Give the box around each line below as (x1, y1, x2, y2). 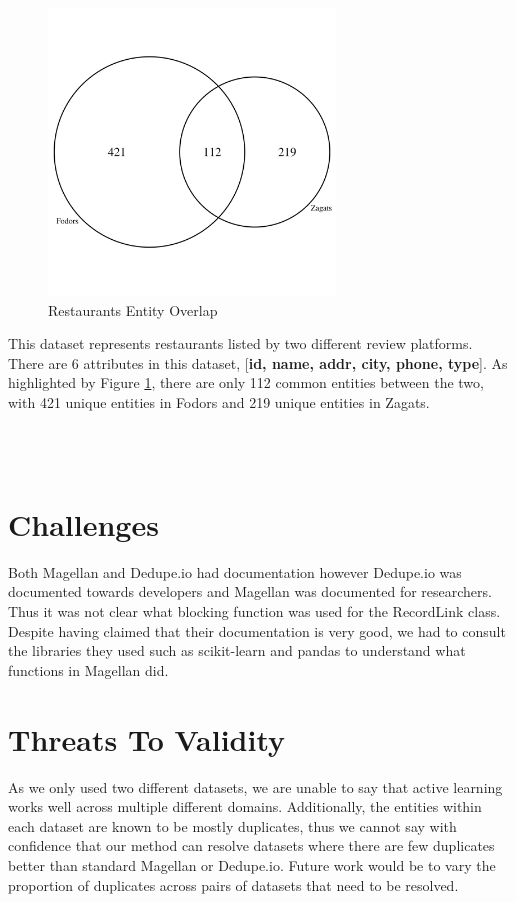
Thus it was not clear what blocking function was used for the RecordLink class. (8, 601, 501, 622)
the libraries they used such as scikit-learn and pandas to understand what (8, 640, 466, 661)
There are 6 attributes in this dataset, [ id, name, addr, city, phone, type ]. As (8, 352, 508, 373)
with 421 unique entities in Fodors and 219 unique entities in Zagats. (8, 391, 430, 412)
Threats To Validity (8, 718, 286, 759)
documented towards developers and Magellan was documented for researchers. (8, 581, 492, 602)
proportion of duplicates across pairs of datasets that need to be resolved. (8, 874, 459, 895)
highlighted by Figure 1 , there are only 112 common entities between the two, (8, 372, 484, 393)
